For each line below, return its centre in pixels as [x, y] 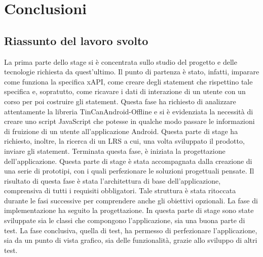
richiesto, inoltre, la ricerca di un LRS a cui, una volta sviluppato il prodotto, [124, 141]
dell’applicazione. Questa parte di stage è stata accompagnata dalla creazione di [128, 161]
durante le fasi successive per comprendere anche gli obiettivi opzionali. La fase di [131, 200]
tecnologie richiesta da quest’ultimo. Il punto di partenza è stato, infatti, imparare [132, 72]
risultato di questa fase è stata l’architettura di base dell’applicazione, [112, 180]
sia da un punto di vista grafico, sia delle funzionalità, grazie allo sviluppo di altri [131, 240]
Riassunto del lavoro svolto [76, 40]
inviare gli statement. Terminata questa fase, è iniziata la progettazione [115, 151]
